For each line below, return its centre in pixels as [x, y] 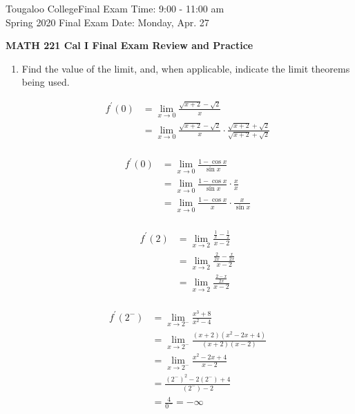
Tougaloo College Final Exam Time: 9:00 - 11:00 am [115, 8]
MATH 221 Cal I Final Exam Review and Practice [129, 45]
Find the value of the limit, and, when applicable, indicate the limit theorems [186, 68]
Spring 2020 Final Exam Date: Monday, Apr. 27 [107, 22]
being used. [46, 82]
